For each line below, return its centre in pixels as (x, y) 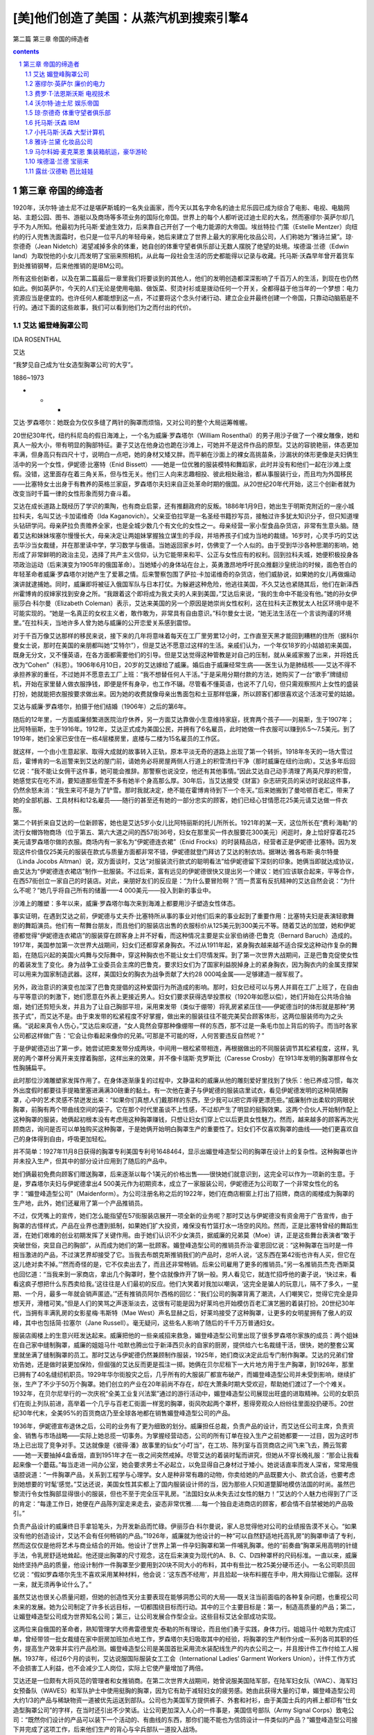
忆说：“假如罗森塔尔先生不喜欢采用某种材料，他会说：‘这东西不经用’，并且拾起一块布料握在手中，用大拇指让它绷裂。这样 (186, 1575)
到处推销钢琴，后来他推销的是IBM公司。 (70, 265)
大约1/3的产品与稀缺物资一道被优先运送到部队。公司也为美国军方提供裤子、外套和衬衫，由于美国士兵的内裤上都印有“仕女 (185, 1700)
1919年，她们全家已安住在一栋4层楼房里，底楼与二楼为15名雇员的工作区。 (118, 738)
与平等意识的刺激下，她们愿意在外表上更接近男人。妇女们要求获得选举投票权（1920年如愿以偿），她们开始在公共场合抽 (182, 997)
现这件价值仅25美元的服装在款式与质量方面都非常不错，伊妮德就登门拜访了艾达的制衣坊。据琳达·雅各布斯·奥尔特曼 (176, 852)
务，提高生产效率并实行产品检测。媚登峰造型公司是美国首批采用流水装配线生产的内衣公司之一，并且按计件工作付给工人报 (186, 1649)
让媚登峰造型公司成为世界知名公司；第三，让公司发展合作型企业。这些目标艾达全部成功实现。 (146, 1616)
